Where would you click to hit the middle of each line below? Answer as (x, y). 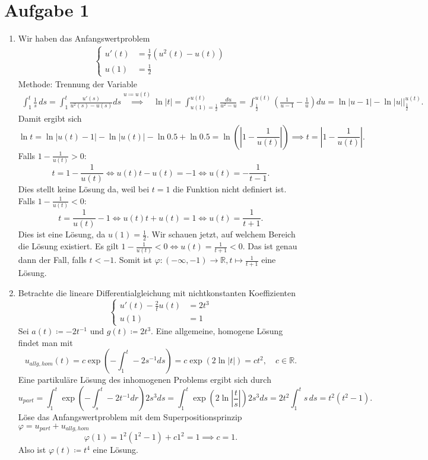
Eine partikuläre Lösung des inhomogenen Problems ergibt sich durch (145, 380)
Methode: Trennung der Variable (77, 83)
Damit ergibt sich (50, 118)
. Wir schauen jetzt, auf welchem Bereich (221, 234)
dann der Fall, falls (52, 260)
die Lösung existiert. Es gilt (68, 246)
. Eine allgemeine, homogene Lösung (217, 331)
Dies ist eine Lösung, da (62, 234)
